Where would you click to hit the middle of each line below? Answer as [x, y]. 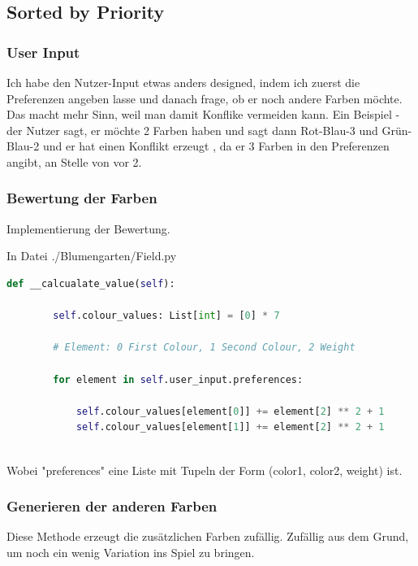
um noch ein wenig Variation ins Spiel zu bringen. [131, 552]
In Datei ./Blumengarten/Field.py [92, 256]
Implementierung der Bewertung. [88, 228]
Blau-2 [23, 146]
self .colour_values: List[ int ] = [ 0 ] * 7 [166, 316]
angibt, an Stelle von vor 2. [74, 161]
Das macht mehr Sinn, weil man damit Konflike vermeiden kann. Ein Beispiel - [203, 114]
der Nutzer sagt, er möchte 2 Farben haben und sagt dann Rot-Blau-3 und [192, 130]
